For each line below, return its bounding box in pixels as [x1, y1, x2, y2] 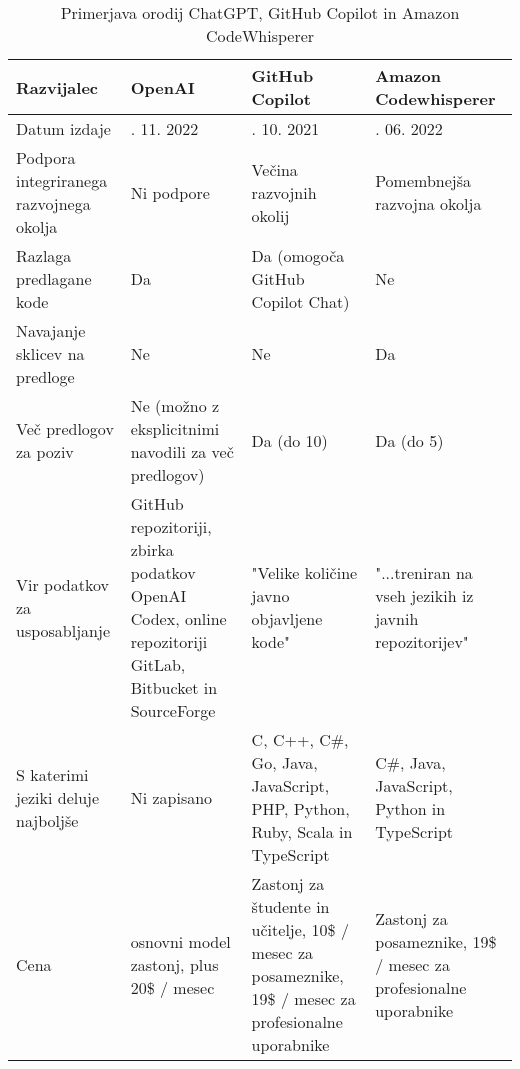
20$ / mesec [130, 975, 215, 999]
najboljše [16, 808, 79, 832]
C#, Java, [375, 751, 446, 774]
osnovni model [130, 929, 231, 953]
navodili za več [130, 440, 234, 463]
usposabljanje [16, 618, 110, 642]
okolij [251, 203, 290, 227]
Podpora [16, 146, 76, 169]
